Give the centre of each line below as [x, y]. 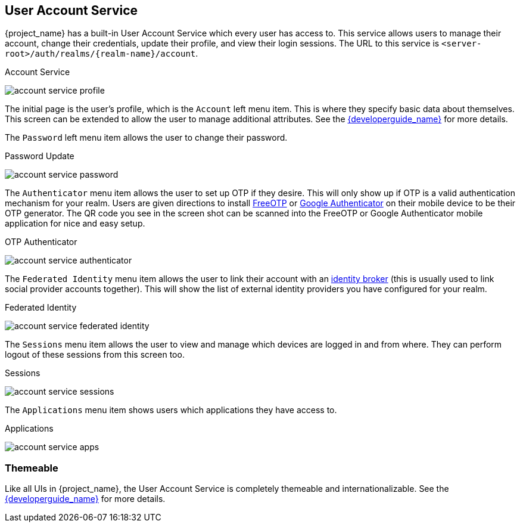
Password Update [40, 156]
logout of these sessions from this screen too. [95, 355]
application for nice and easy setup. [75, 224]
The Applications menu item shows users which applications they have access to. [171, 410]
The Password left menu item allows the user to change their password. [146, 138]
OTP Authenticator [41, 242]
